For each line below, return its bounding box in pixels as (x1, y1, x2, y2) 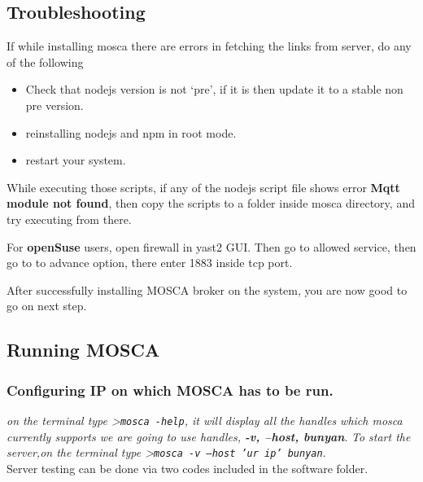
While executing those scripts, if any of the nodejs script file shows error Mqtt (7, 178, 400, 195)
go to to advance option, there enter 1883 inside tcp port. (7, 254, 293, 271)
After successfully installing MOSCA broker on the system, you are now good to (7, 281, 408, 298)
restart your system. (25, 151, 126, 169)
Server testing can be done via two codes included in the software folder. (7, 459, 368, 476)
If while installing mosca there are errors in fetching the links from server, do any (7, 37, 412, 55)
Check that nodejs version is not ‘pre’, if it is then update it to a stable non (25, 81, 403, 98)
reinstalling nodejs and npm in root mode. (25, 124, 237, 141)
